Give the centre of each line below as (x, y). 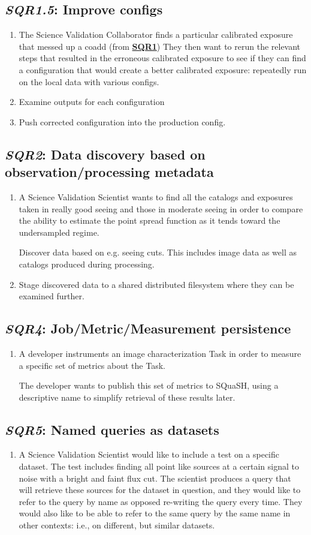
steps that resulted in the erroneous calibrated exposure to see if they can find (162, 58)
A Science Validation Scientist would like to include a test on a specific (149, 454)
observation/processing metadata (109, 172)
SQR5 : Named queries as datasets (112, 429)
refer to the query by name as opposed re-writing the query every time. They (161, 501)
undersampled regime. (59, 232)
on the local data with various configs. (89, 81)
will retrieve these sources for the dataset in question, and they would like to (160, 490)
